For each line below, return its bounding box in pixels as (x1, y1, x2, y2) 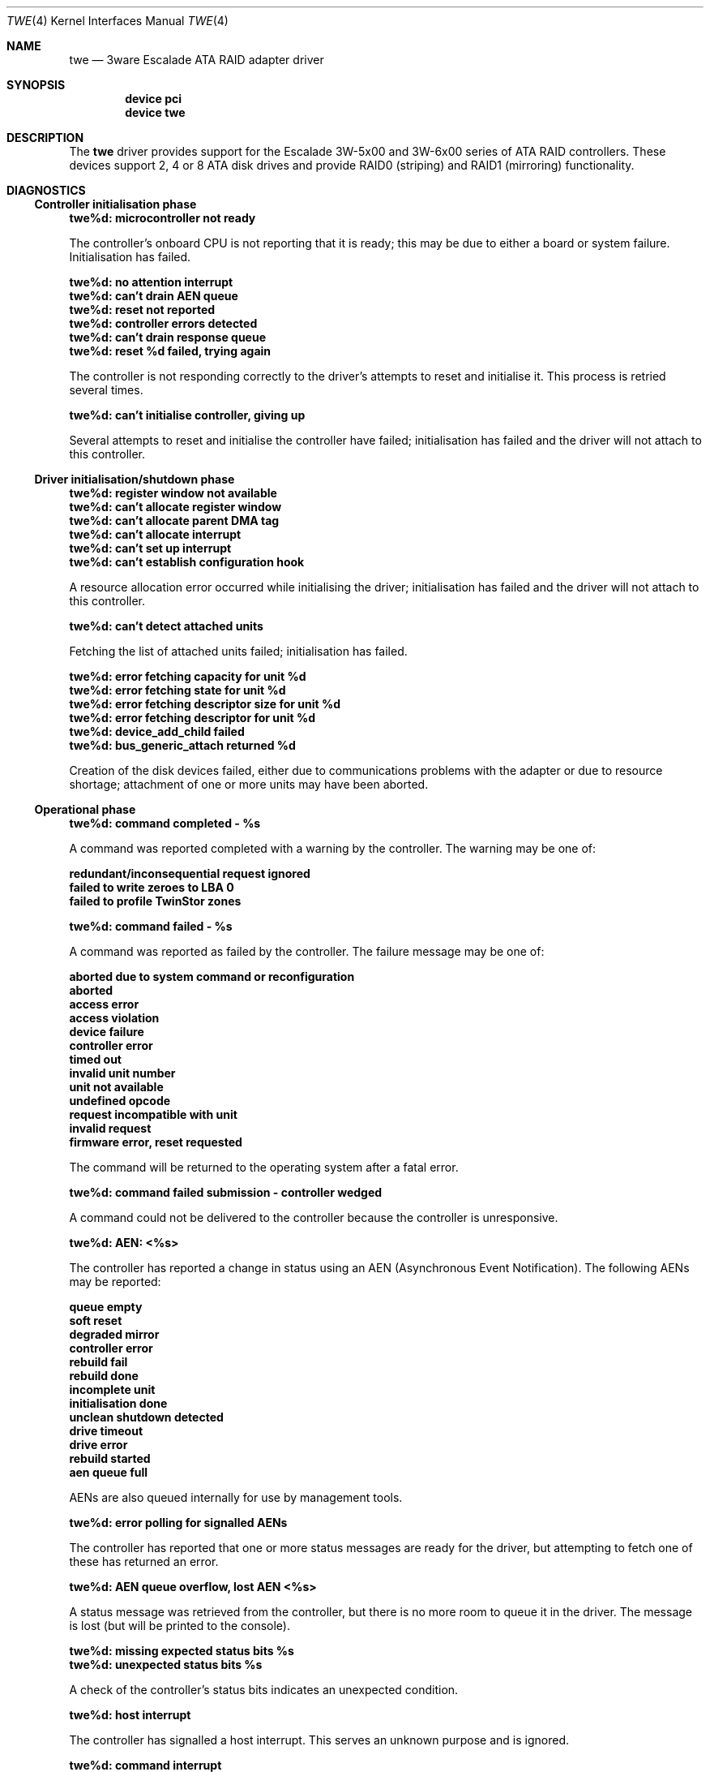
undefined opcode (69, 1094, 171, 1107)
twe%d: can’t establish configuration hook (69, 555, 305, 569)
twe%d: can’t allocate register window (69, 500, 282, 514)
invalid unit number (69, 1066, 176, 1080)
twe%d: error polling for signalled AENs (69, 1516, 288, 1529)
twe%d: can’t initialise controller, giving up (69, 408, 306, 422)
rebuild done (69, 1369, 139, 1383)
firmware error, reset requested (69, 1135, 242, 1149)
